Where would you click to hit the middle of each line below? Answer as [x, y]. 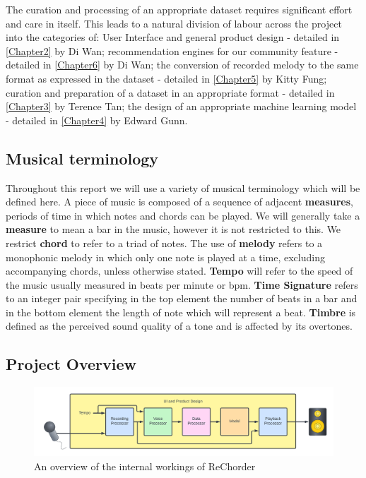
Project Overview [71, 364]
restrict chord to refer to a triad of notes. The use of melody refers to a [164, 243]
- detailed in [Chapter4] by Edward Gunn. [97, 120]
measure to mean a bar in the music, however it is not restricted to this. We [173, 229]
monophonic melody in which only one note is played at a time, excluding [165, 257]
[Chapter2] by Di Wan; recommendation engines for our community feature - [172, 50]
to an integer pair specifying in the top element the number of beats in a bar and [182, 298]
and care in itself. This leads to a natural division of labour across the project [174, 23]
